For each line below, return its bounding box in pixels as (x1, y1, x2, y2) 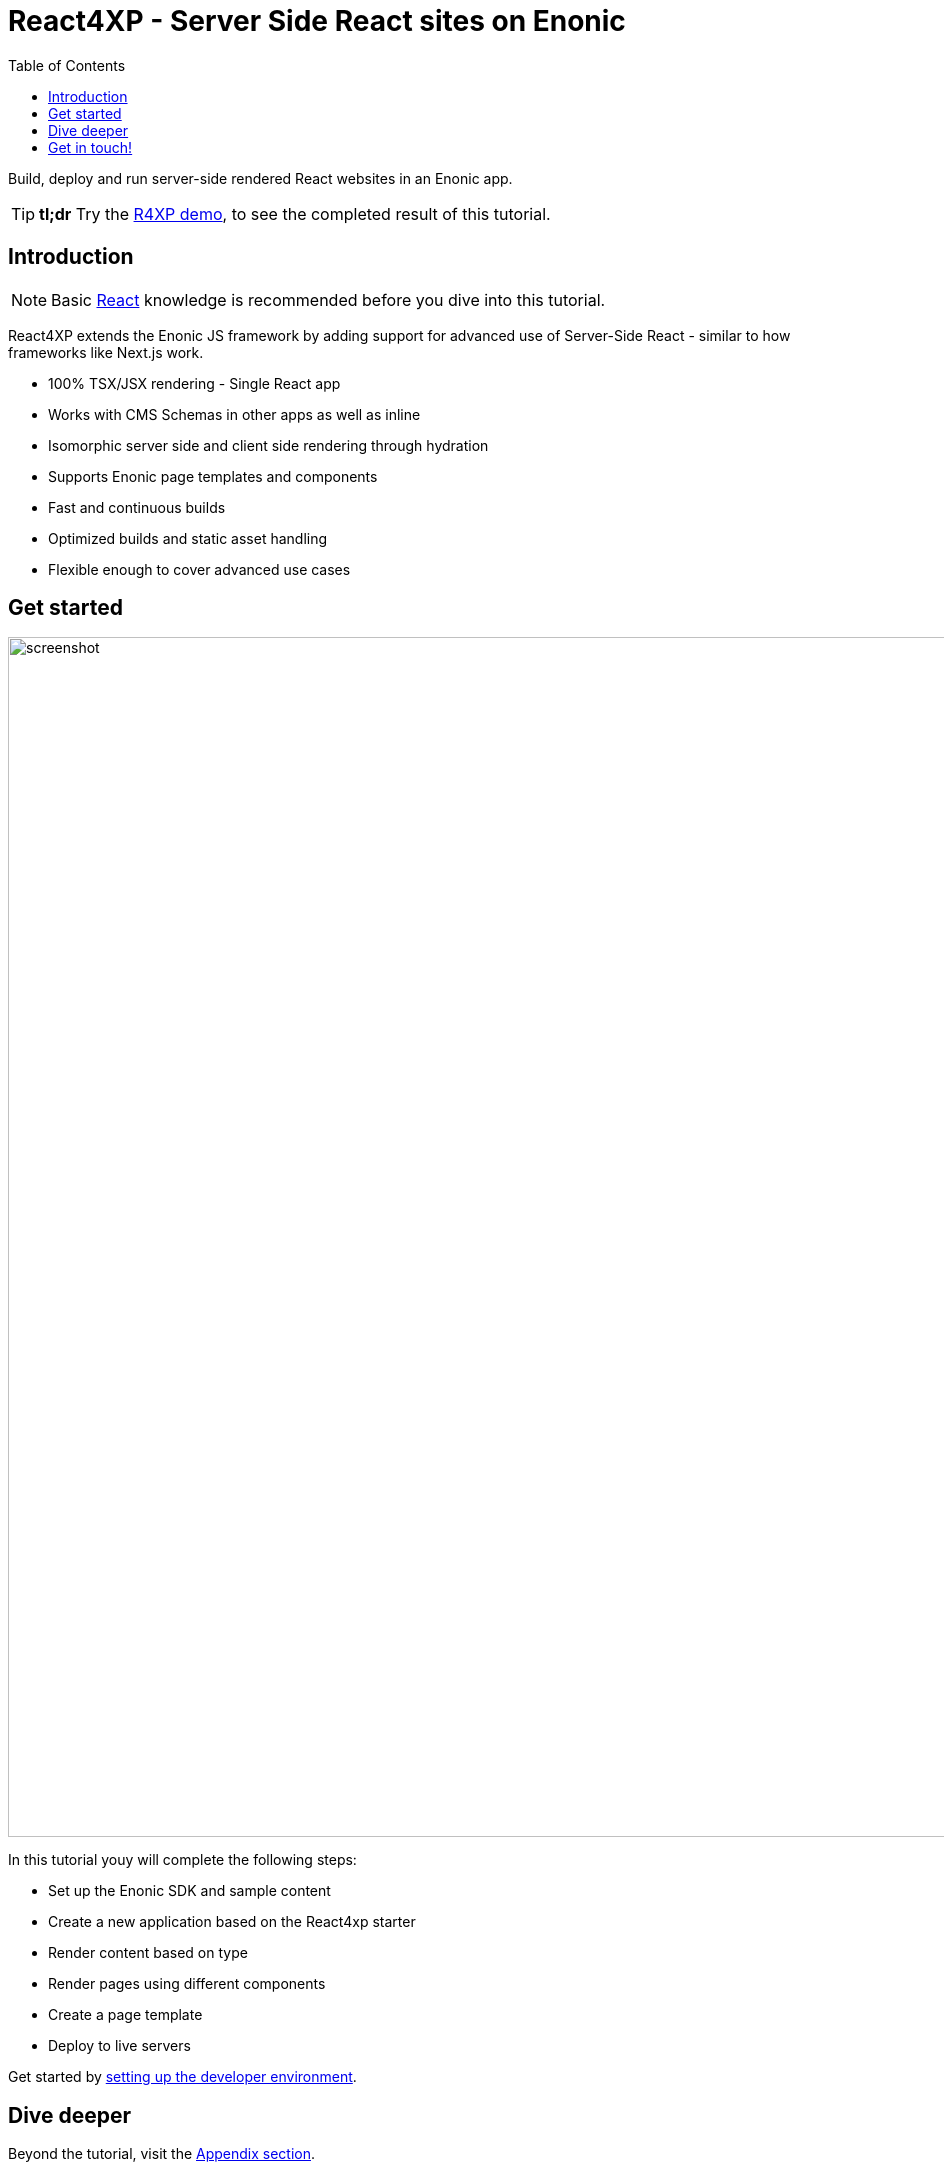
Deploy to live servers (48, 2037, 191, 2055)
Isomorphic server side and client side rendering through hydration (48, 436, 489, 454)
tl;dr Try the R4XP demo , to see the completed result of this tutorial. (39, 203, 551, 224)
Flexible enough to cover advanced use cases (48, 560, 351, 578)
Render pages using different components (48, 1975, 326, 1993)
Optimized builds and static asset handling (48, 529, 328, 547)
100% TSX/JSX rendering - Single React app (48, 374, 341, 392)
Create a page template (48, 2006, 203, 2024)
